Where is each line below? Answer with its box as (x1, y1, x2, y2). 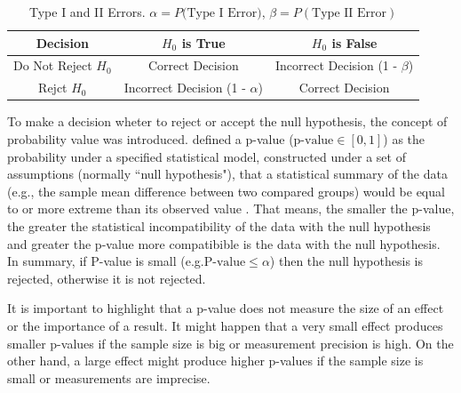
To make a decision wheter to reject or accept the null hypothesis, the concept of (7, 112, 448, 131)
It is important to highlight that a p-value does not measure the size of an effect (7, 299, 444, 317)
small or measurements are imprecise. (7, 368, 211, 387)
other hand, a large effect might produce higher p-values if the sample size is (7, 351, 424, 370)
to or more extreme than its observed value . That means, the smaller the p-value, (7, 199, 455, 218)
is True (181, 33, 226, 52)
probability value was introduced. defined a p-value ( (7, 129, 294, 148)
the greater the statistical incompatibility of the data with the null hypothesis (7, 216, 431, 235)
